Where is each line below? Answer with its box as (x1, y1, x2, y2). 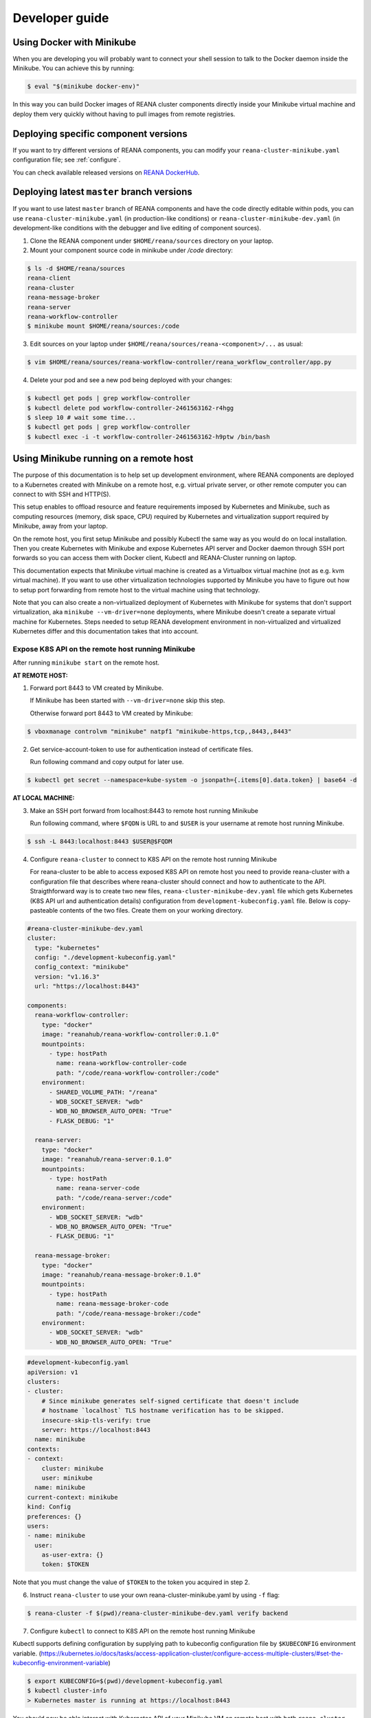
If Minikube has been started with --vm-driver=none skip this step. (30, 696, 225, 704)
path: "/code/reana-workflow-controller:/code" (56, 1069, 220, 1077)
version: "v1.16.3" (34, 972, 100, 981)
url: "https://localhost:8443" (34, 983, 140, 990)
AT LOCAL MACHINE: (12, 794, 75, 802)
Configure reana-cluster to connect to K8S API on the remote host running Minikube (30, 855, 278, 863)
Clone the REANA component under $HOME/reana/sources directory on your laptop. (30, 236, 274, 245)
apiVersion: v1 (27, 1368, 78, 1376)
